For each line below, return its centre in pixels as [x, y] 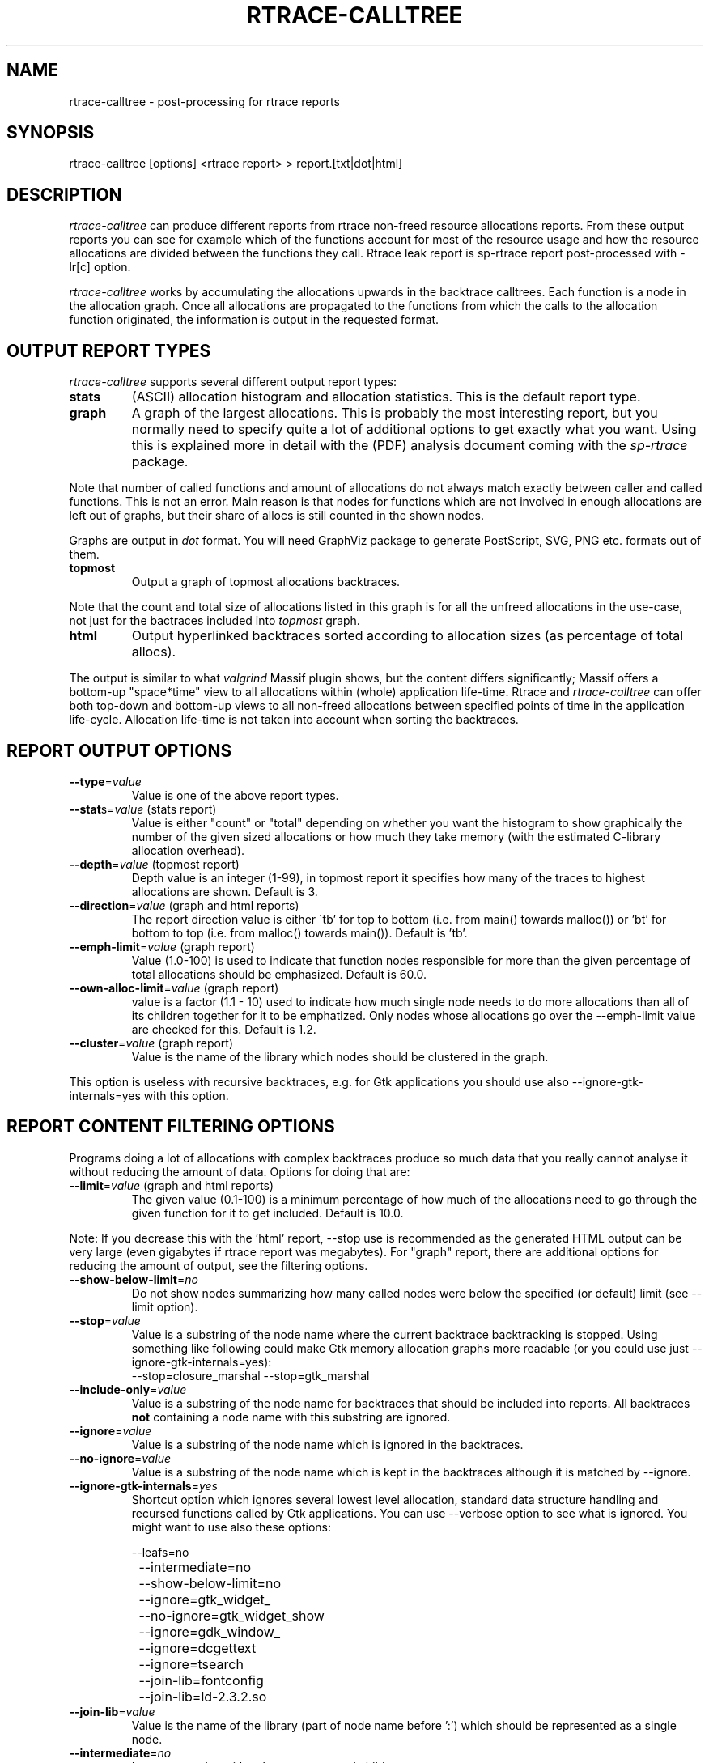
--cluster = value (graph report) [151, 1043]
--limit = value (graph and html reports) [172, 1185]
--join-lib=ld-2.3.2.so [203, 1696]
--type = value [105, 781]
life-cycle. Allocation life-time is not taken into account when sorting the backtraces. [294, 720]
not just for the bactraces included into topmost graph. [214, 621]
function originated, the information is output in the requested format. [254, 320]
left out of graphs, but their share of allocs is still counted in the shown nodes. [277, 516]
